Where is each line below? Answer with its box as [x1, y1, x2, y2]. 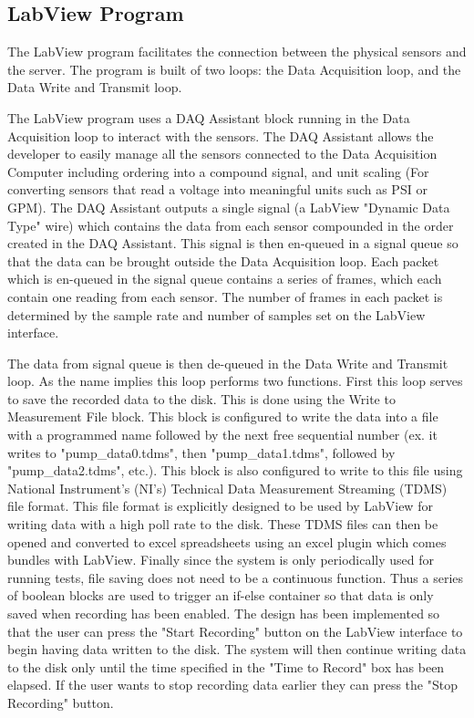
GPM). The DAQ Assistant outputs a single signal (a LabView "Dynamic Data [7, 197, 450, 216]
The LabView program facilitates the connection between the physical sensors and [7, 42, 467, 61]
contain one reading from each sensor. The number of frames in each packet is [7, 286, 443, 306]
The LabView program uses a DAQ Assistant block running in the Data [7, 108, 410, 127]
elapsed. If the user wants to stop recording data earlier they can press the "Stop [7, 675, 458, 694]
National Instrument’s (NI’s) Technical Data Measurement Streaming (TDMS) [7, 478, 448, 497]
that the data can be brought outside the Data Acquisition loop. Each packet [7, 251, 439, 270]
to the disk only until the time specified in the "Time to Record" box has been [7, 657, 445, 676]
